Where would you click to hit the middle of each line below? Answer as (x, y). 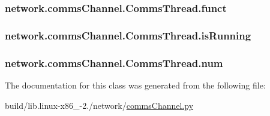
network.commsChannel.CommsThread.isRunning (128, 35)
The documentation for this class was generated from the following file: (135, 85)
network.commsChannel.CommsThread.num (114, 62)
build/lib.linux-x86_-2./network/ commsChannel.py (99, 105)
